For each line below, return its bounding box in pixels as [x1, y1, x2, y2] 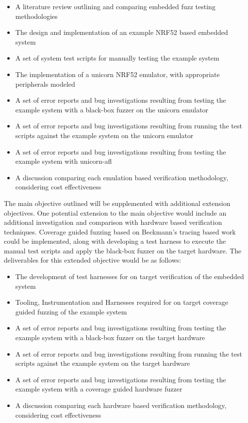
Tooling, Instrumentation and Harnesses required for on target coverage [15, 297, 229, 307]
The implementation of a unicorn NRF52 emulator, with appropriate [15, 69, 220, 79]
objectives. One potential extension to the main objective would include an [4, 207, 227, 218]
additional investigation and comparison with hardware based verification [4, 217, 222, 227]
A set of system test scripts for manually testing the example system [15, 53, 219, 63]
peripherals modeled [15, 78, 75, 89]
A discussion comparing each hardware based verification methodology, [15, 400, 227, 410]
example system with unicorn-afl [15, 156, 112, 166]
